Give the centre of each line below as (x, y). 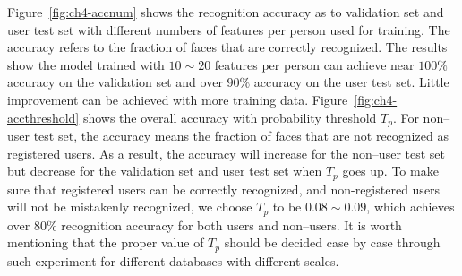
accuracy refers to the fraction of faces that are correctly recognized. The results (227, 47)
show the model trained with (86, 64)
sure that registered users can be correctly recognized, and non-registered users (224, 189)
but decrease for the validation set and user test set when (165, 171)
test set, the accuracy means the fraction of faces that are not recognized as (241, 136)
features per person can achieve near (314, 64)
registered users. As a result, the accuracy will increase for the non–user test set (226, 153)
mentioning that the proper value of (106, 242)
